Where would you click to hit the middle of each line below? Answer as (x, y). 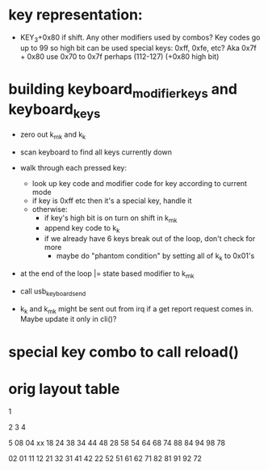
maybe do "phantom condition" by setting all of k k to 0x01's (155, 257)
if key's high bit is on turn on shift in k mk (111, 218)
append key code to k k (82, 229)
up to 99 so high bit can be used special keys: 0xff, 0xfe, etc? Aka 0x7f (138, 48)
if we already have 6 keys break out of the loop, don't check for (150, 239)
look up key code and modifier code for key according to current (140, 183)
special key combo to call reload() (124, 351)
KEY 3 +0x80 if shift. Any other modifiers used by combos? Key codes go (140, 38)
